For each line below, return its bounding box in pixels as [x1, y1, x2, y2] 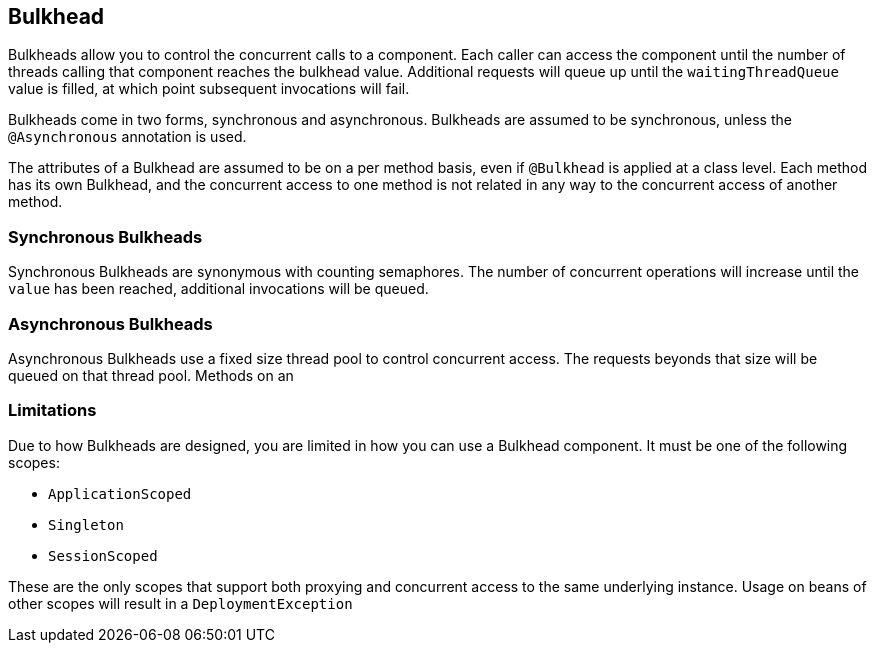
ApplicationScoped [48, 485, 192, 502]
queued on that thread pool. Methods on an [8, 366, 294, 384]
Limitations [8, 400, 97, 421]
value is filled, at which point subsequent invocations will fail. [8, 80, 410, 98]
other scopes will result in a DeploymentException [8, 594, 353, 612]
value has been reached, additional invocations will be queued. [8, 280, 429, 298]
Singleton [48, 516, 124, 533]
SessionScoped [48, 547, 158, 564]
